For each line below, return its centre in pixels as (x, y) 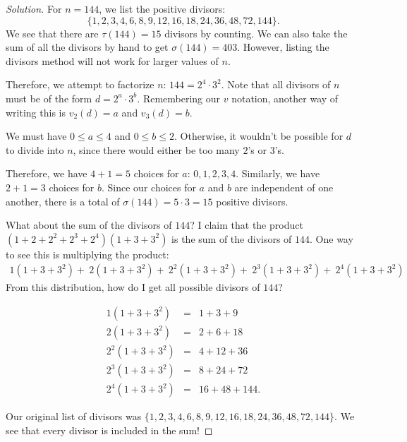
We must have (36, 136)
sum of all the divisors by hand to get (87, 47)
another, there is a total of (63, 201)
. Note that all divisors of (276, 84)
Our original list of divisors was (74, 416)
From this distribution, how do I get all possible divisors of (133, 287)
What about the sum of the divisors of (89, 225)
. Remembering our (179, 98)
